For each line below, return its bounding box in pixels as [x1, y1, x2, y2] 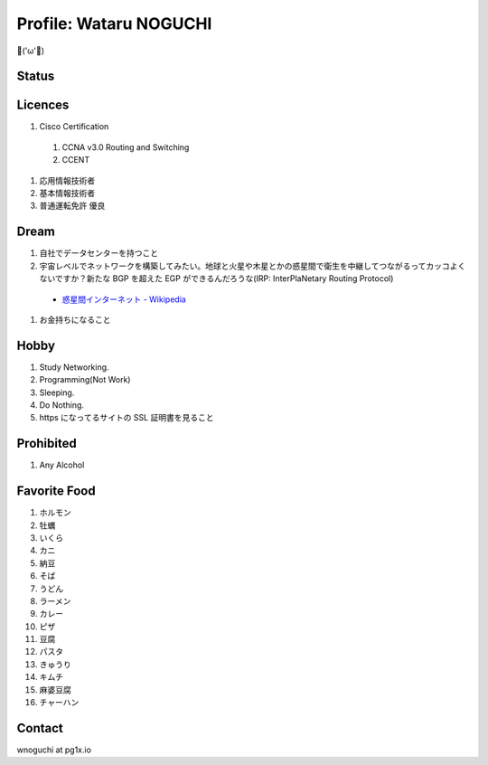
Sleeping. [39, 387, 75, 398]
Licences [16, 98, 70, 113]
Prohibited [16, 436, 77, 451]
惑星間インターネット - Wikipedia [61, 294, 187, 305]
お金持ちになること [39, 314, 111, 325]
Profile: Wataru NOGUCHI [16, 14, 212, 33]
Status [16, 69, 55, 84]
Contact [16, 720, 63, 736]
